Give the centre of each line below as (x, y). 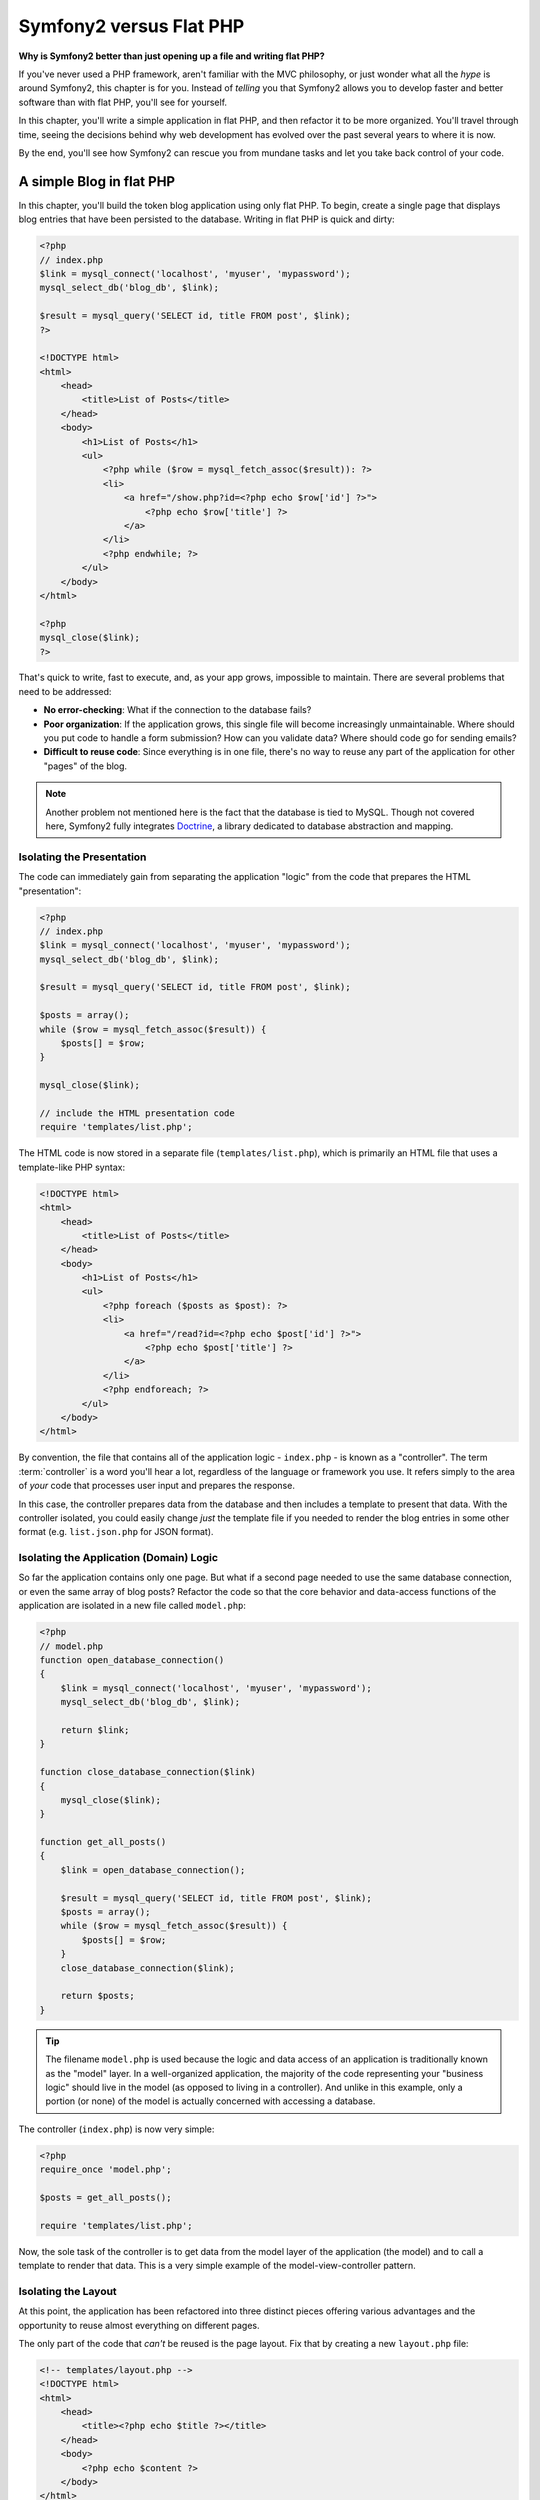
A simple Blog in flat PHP (96, 181)
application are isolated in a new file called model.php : (132, 1606)
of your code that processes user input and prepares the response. (156, 1486)
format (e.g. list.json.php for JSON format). (116, 1532)
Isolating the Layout (67, 2291)
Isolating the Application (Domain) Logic (118, 1558)
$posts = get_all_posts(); (105, 2197)
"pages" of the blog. (85, 766)
